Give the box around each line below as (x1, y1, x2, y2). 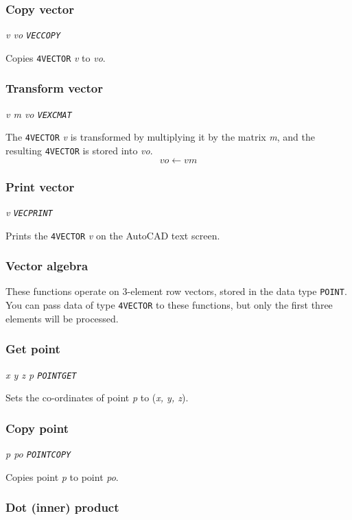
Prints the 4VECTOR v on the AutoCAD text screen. (5, 228, 220, 242)
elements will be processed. (5, 311, 119, 325)
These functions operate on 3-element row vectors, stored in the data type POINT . (5, 284, 347, 298)
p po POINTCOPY (5, 447, 71, 461)
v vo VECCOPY (5, 27, 61, 42)
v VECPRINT (5, 204, 53, 219)
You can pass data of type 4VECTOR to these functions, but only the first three (5, 298, 333, 312)
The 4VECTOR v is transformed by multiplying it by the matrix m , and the (5, 130, 316, 144)
